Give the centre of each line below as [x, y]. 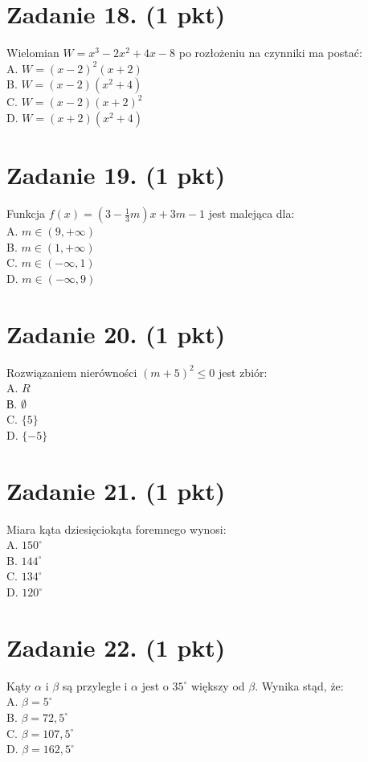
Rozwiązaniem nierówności [72, 372]
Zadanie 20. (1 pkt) [116, 333]
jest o [155, 685]
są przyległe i [95, 685]
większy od [218, 685]
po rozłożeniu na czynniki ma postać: [270, 53]
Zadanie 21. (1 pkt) [116, 490]
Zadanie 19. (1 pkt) [116, 175]
